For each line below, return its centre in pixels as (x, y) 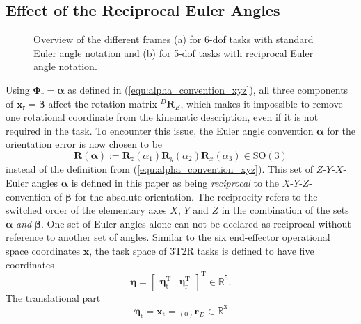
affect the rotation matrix (103, 103)
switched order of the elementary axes (86, 210)
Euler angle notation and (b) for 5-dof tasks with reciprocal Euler (174, 52)
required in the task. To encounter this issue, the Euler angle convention (160, 130)
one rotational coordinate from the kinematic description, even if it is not (162, 117)
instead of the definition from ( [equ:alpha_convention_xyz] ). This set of (160, 169)
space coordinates (43, 250)
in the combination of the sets (285, 210)
